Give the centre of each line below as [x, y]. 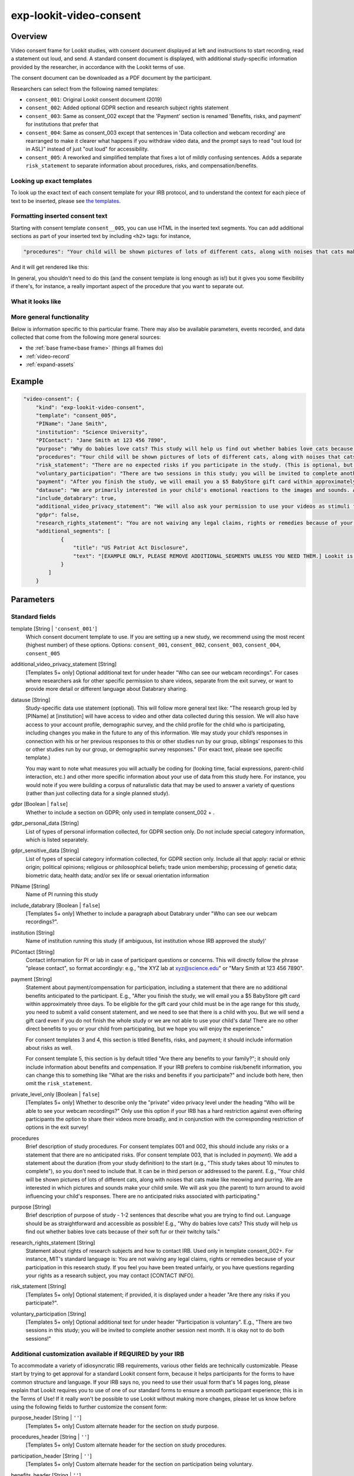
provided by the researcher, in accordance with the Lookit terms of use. [98, 67]
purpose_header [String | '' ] [46, 1418]
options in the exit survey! [57, 1127]
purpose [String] [31, 1207]
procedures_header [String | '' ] [50, 1437]
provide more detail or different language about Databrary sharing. [106, 689]
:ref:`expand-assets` [50, 365]
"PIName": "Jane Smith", [72, 424]
